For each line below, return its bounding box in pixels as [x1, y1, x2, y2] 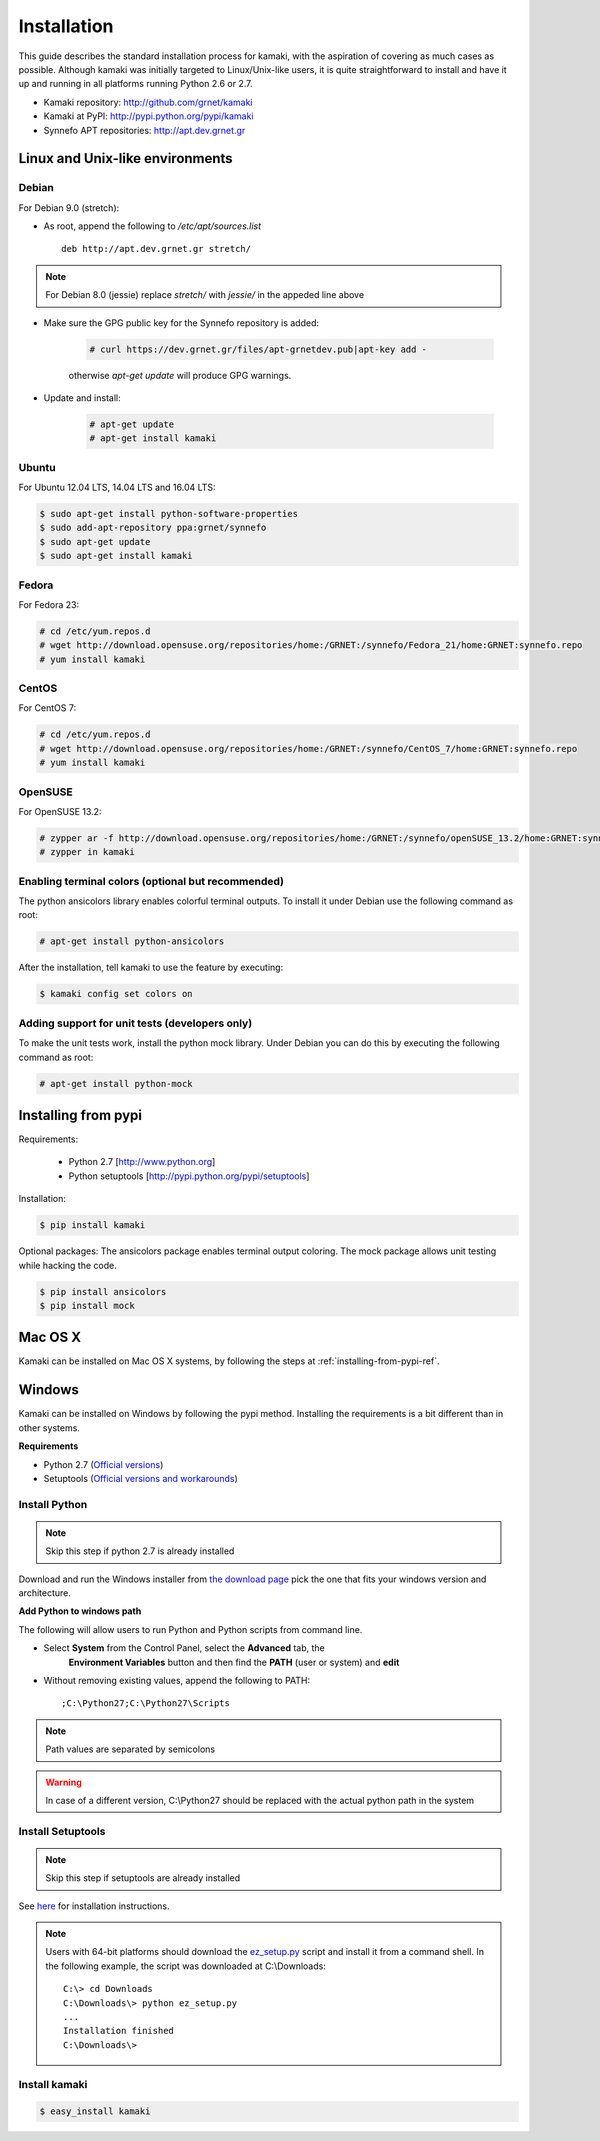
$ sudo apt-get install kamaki [39, 550, 194, 562]
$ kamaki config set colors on [39, 988, 194, 1000]
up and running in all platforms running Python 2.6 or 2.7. [18, 78, 253, 90]
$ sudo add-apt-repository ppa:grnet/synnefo [39, 522, 267, 534]
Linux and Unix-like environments [18, 150, 234, 167]
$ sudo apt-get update [39, 536, 151, 547]
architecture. [18, 1587, 72, 1599]
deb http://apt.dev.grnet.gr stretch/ [61, 243, 252, 255]
